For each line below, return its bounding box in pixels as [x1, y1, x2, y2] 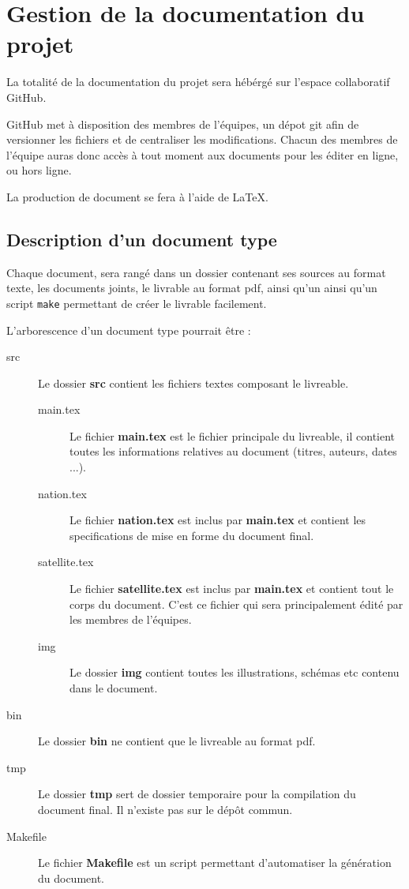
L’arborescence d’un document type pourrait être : [6, 321, 251, 338]
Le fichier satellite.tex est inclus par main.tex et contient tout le [69, 580, 394, 597]
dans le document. [69, 680, 158, 696]
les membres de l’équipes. [69, 611, 192, 628]
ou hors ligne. [6, 162, 72, 178]
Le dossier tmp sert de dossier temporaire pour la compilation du [38, 786, 356, 802]
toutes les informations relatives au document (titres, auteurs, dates [69, 443, 397, 460]
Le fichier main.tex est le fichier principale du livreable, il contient [69, 427, 396, 444]
